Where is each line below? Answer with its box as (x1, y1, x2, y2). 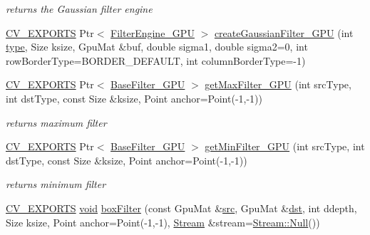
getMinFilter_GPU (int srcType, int (205, 139, 365, 154)
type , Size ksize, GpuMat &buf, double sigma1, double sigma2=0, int (6, 39, 308, 54)
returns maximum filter (6, 115, 107, 130)
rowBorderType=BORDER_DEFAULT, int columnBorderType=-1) (6, 53, 306, 68)
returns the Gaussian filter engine (6, 1, 153, 16)
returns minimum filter (6, 177, 106, 192)
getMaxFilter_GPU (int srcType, (205, 77, 351, 92)
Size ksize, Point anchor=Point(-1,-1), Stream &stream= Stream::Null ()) (6, 214, 320, 229)
